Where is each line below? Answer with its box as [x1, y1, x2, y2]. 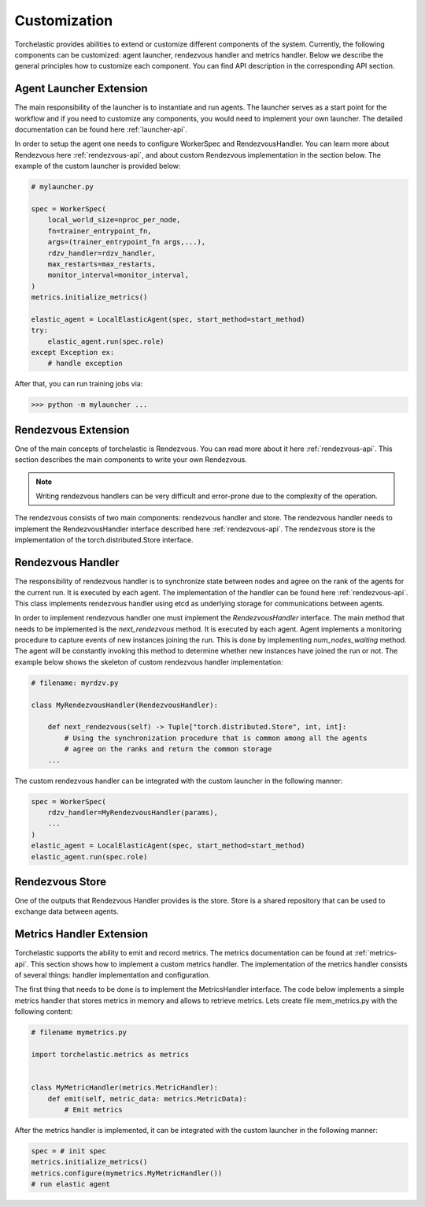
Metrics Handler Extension [14, 927, 149, 941]
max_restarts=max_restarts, [47, 259, 157, 268]
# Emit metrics [64, 1105, 124, 1114]
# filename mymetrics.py [31, 1028, 128, 1037]
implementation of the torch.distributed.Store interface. [14, 535, 194, 545]
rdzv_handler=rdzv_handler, [47, 248, 157, 258]
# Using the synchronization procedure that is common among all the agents [64, 733, 368, 743]
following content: [14, 1007, 73, 1016]
